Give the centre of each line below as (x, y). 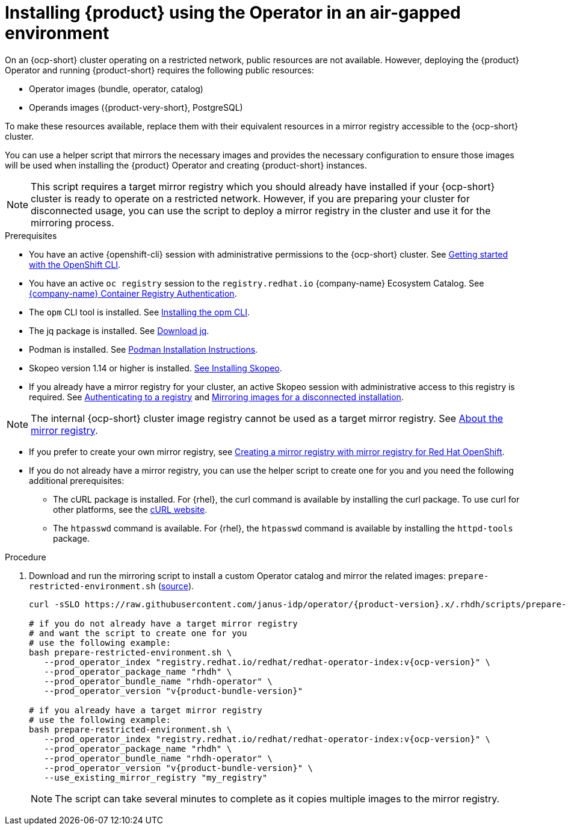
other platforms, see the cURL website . (130, 509)
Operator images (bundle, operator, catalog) (116, 88)
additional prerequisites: (77, 480)
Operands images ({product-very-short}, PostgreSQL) (136, 107)
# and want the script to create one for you (138, 633)
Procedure (26, 557)
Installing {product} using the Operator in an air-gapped (233, 13)
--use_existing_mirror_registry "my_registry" (156, 777)
